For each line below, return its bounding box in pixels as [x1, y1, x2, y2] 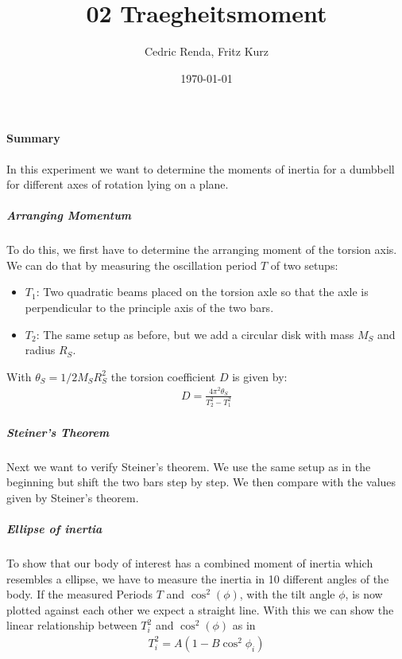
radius [25, 341, 56, 358]
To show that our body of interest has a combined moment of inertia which [6, 554, 373, 571]
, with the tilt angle [239, 586, 335, 602]
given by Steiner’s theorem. [6, 489, 139, 505]
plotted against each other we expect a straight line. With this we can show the [6, 601, 394, 618]
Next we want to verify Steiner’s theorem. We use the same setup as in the [6, 458, 371, 474]
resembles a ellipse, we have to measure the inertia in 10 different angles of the [6, 570, 389, 587]
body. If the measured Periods [6, 586, 153, 602]
